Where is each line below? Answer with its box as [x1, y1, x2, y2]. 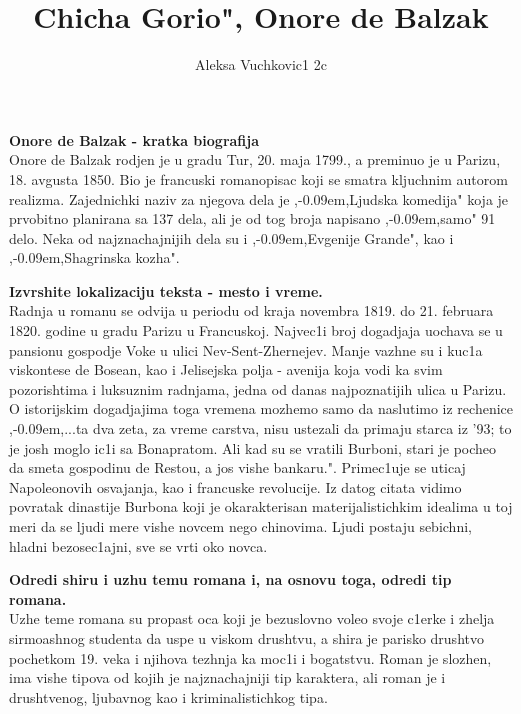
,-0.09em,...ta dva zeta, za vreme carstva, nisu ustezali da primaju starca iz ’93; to [9, 418, 512, 439]
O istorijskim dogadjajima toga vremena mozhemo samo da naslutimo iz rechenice [9, 398, 513, 419]
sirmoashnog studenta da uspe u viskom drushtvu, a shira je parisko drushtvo [9, 627, 484, 648]
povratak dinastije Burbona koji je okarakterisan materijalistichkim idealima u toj [9, 496, 513, 517]
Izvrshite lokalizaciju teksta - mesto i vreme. [9, 280, 323, 301]
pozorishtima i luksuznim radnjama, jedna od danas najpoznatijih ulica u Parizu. [9, 378, 507, 399]
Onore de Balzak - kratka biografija [9, 129, 260, 150]
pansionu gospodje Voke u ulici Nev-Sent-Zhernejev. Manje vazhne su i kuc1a [9, 339, 483, 360]
